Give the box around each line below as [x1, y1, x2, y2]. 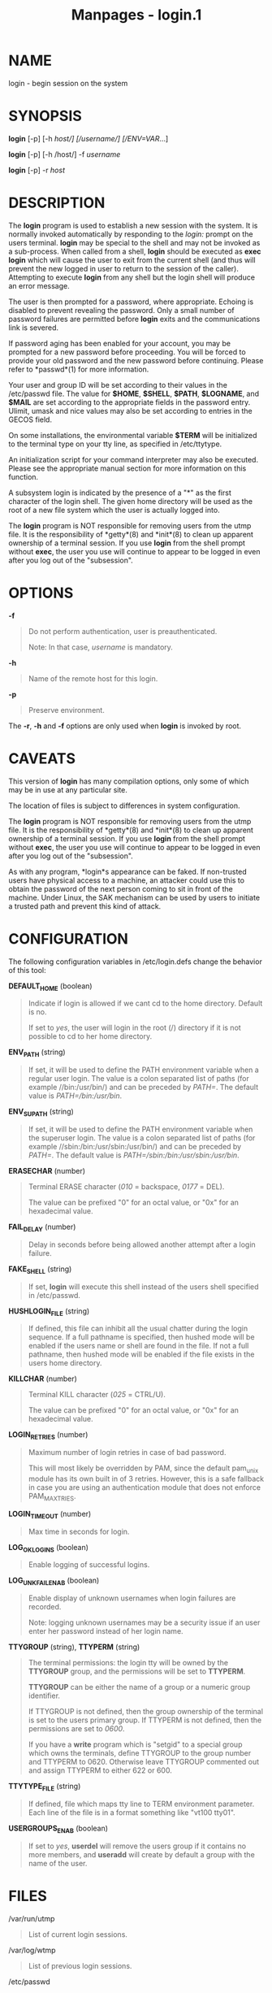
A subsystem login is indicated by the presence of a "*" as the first [8, 488, 231, 497]
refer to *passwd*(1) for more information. [8, 364, 149, 374]
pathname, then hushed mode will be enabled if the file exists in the [28, 1349, 255, 1359]
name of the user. [28, 1858, 88, 1868]
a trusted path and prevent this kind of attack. [8, 901, 162, 911]
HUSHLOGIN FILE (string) [8, 1306, 90, 1318]
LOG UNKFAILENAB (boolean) [8, 1575, 100, 1587]
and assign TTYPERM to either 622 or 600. [28, 1765, 172, 1775]
